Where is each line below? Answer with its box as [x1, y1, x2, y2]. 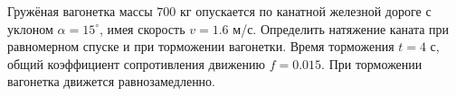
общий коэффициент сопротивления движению [7, 54, 265, 73]
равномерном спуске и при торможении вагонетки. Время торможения [7, 37, 394, 56]
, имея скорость [100, 19, 185, 38]
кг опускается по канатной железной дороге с [180, 2, 432, 20]
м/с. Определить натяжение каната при [233, 19, 450, 38]
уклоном [7, 19, 53, 38]
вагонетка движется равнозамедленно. [7, 72, 216, 91]
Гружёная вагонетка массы [7, 2, 153, 20]
